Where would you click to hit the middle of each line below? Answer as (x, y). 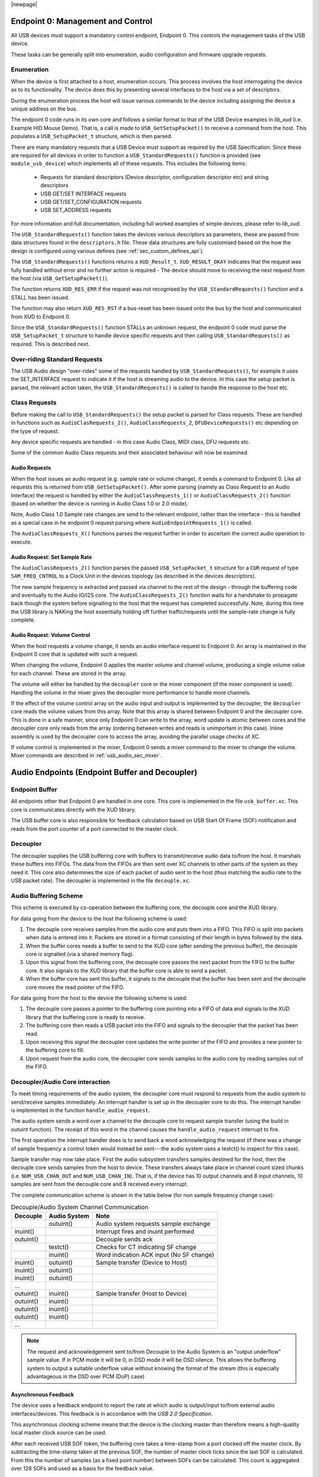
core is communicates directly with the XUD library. (73, 809)
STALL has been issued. (40, 297)
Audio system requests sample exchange (153, 1224)
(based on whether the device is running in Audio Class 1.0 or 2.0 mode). (100, 503)
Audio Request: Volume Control (51, 635)
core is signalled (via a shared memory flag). (80, 954)
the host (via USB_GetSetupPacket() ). (60, 278)
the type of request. (35, 431)
